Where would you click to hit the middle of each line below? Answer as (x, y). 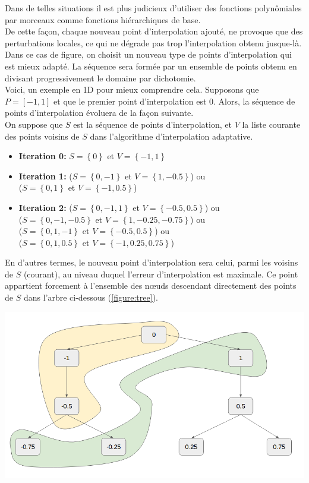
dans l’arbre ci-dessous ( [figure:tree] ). (91, 297)
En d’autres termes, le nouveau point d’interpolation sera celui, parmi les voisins (152, 262)
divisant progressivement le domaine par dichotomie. (100, 78)
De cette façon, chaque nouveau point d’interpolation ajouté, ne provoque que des (154, 31)
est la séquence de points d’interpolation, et (152, 124)
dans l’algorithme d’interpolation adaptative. (171, 136)
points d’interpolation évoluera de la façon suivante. (99, 113)
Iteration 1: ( (45, 176)
